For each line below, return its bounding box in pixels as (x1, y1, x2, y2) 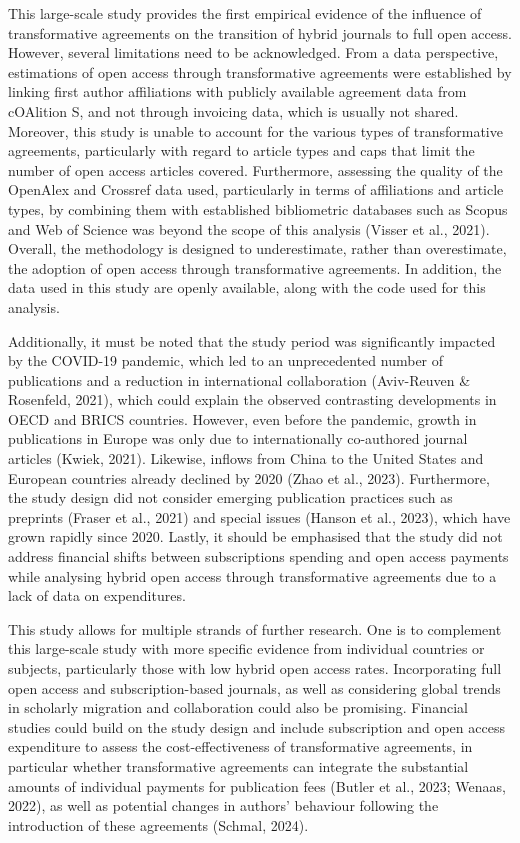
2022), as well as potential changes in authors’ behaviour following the (8, 795, 439, 816)
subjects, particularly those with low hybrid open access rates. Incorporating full (8, 658, 502, 678)
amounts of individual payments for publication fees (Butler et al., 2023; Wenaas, (8, 775, 507, 796)
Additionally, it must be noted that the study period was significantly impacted (8, 330, 496, 351)
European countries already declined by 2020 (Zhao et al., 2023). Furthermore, (8, 467, 490, 488)
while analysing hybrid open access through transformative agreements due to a (8, 565, 497, 586)
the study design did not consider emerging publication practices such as (8, 487, 453, 508)
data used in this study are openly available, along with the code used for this (8, 277, 486, 298)
